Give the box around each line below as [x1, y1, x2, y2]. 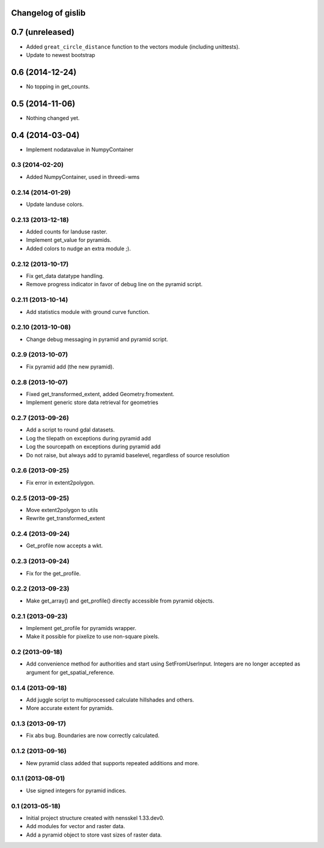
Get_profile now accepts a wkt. [26, 542, 103, 549]
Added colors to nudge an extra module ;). [26, 245, 131, 252]
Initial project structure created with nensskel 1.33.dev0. [26, 814, 164, 822]
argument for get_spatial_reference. [26, 669, 115, 676]
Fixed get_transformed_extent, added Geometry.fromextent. [26, 390, 175, 397]
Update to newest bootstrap [26, 51, 95, 58]
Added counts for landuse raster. [26, 228, 107, 235]
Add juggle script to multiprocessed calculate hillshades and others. [26, 696, 194, 703]
